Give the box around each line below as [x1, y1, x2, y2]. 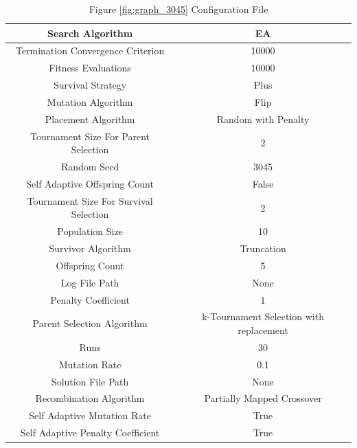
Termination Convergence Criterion [15, 43, 165, 58]
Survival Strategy [53, 78, 127, 92]
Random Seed [60, 159, 119, 174]
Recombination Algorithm [35, 391, 145, 405]
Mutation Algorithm [47, 94, 133, 109]
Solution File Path [51, 374, 129, 388]
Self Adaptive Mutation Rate [29, 408, 151, 423]
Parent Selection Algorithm [32, 316, 148, 331]
